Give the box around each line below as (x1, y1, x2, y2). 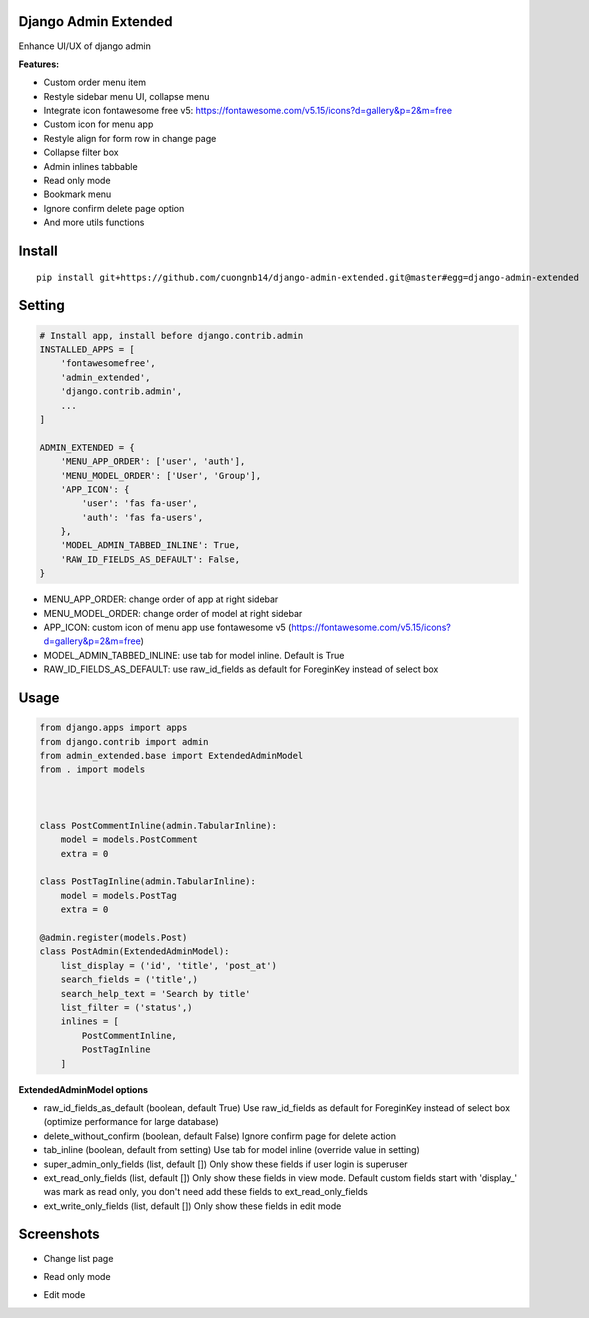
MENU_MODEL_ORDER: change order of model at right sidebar (43, 607, 303, 619)
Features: (18, 58, 60, 70)
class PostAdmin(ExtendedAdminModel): (39, 946, 230, 957)
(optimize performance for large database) (43, 1116, 219, 1128)
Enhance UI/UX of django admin (18, 40, 152, 52)
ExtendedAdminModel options (18, 1083, 149, 1095)
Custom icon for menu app (43, 118, 154, 130)
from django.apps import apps (39, 722, 188, 734)
